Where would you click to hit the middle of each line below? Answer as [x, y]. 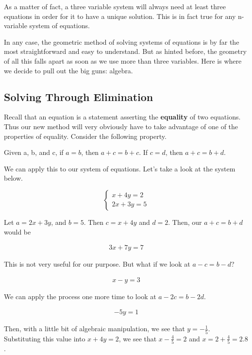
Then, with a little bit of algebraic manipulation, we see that [94, 329]
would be [17, 231]
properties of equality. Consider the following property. [85, 136]
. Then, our [185, 222]
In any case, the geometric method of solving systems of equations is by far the [122, 42]
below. [13, 178]
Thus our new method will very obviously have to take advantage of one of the [121, 126]
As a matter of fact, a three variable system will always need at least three [115, 6]
